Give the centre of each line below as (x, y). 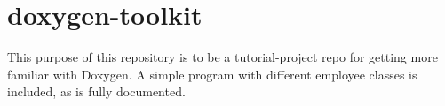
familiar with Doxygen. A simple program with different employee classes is (212, 74)
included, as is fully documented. (96, 91)
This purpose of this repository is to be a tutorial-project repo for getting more (222, 57)
